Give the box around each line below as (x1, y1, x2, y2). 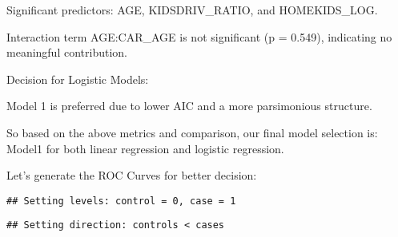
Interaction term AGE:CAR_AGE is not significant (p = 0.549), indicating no (6, 28, 392, 45)
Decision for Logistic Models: (6, 70, 149, 87)
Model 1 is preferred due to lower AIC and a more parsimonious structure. (6, 97, 372, 114)
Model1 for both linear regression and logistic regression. (6, 140, 284, 156)
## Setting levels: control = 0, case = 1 (6, 195, 236, 207)
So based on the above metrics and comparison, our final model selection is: (6, 124, 378, 140)
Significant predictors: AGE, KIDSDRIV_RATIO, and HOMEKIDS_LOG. (6, 2, 378, 18)
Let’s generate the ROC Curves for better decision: (6, 167, 257, 184)
